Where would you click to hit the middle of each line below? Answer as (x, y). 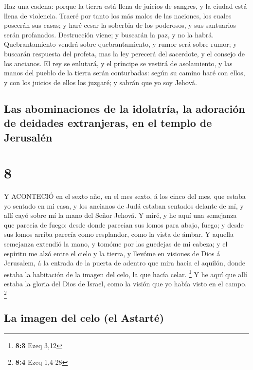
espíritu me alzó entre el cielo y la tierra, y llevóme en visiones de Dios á (112, 253)
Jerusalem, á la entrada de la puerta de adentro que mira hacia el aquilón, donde (125, 263)
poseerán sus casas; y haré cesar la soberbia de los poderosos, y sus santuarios (120, 25)
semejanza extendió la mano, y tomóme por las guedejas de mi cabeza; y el (116, 244)
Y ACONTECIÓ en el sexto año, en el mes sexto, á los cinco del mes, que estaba (125, 196)
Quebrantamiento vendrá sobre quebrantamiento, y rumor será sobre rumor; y (120, 44)
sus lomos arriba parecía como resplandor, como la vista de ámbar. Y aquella (119, 234)
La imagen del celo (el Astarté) (84, 318)
